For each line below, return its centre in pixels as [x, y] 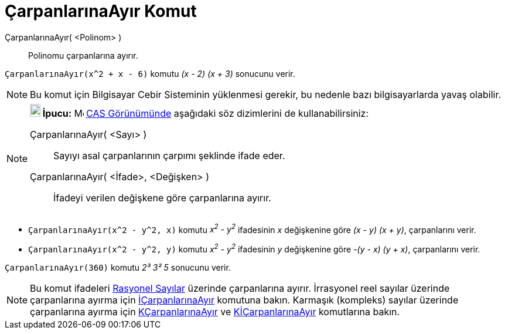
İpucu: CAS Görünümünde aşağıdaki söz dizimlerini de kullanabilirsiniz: [206, 113]
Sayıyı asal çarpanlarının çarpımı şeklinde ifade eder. [169, 155]
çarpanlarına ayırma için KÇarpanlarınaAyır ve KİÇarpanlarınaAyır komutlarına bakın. [215, 312]
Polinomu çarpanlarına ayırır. [83, 55]
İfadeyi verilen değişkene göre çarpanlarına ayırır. [162, 198]
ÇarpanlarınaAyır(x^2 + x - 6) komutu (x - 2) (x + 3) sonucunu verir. [150, 73]
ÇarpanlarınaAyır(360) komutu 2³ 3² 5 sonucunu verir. [118, 268]
